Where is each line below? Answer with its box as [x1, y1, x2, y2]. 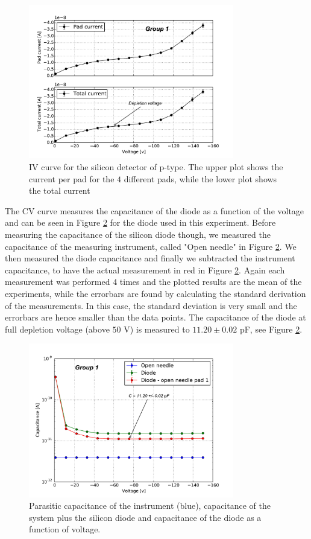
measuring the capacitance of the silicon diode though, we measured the [5, 228, 271, 240]
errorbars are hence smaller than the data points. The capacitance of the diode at [5, 311, 306, 324]
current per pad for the [29, 172, 115, 185]
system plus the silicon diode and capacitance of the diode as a [29, 511, 262, 523]
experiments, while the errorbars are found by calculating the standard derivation [5, 287, 306, 299]
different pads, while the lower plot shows [124, 172, 277, 185]
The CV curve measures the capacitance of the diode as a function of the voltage [5, 204, 304, 217]
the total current [29, 184, 90, 197]
